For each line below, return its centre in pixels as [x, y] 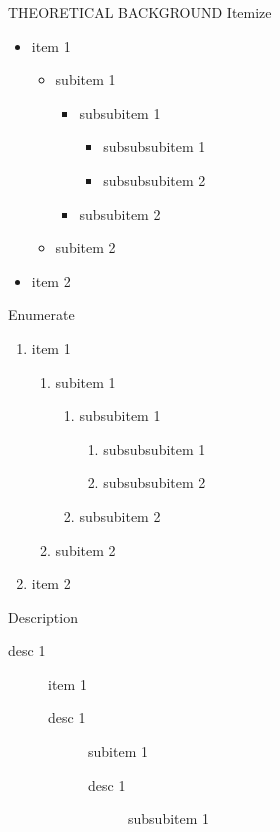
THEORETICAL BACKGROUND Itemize [140, 12]
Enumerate [41, 314]
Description [43, 616]
